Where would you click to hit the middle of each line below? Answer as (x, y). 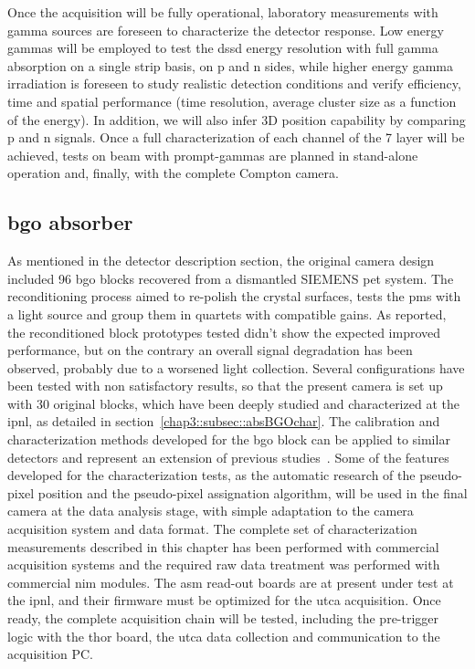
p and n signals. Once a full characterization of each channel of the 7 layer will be (236, 137)
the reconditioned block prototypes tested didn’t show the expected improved (224, 332)
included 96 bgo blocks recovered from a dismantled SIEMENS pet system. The (231, 278)
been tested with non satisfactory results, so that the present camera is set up (225, 386)
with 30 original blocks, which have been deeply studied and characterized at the (233, 403)
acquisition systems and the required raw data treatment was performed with (224, 564)
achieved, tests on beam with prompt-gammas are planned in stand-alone (213, 155)
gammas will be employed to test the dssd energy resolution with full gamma (223, 48)
